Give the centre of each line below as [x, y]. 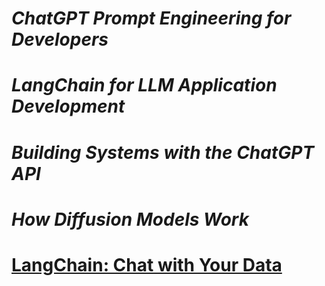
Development [68, 106]
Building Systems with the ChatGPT [163, 152]
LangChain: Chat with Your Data [147, 264]
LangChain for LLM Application [144, 85]
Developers [60, 39]
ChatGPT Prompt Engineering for [151, 18]
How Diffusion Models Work [130, 219]
